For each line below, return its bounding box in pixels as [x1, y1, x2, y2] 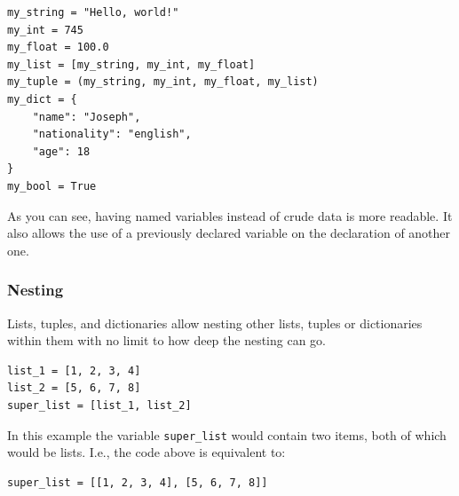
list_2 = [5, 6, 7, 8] [7, 382, 141, 395]
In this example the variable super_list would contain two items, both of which [7, 425, 447, 444]
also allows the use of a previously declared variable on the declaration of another [7, 224, 451, 242]
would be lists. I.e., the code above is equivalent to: [7, 443, 286, 461]
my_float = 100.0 [7, 41, 109, 54]
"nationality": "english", [32, 128, 192, 141]
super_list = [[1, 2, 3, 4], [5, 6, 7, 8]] [7, 476, 268, 489]
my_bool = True [7, 179, 97, 193]
